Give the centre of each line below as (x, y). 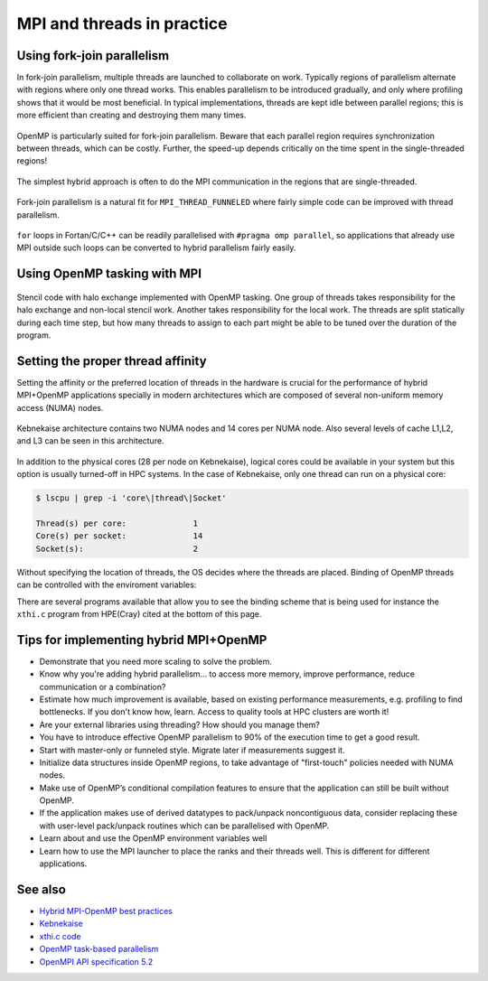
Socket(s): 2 (117, 548)
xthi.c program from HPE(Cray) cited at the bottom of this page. (139, 613)
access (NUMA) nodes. (60, 407)
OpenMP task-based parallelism (99, 949)
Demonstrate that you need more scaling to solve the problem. (156, 661)
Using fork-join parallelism (93, 56)
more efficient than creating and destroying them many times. (131, 115)
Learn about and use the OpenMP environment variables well (153, 838)
